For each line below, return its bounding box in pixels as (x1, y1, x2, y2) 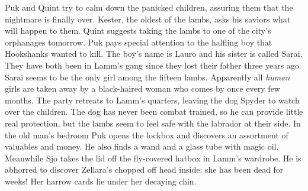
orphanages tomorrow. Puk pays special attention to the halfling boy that (5, 35, 272, 48)
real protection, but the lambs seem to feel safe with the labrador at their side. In (5, 116, 301, 129)
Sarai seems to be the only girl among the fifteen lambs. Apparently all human (5, 70, 290, 83)
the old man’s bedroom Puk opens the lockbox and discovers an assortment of (5, 128, 288, 141)
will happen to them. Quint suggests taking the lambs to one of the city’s (5, 24, 271, 37)
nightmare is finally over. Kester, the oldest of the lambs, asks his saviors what (5, 12, 291, 25)
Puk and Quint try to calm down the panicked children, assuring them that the (5, 1, 293, 13)
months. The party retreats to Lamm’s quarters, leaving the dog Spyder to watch (5, 93, 300, 106)
